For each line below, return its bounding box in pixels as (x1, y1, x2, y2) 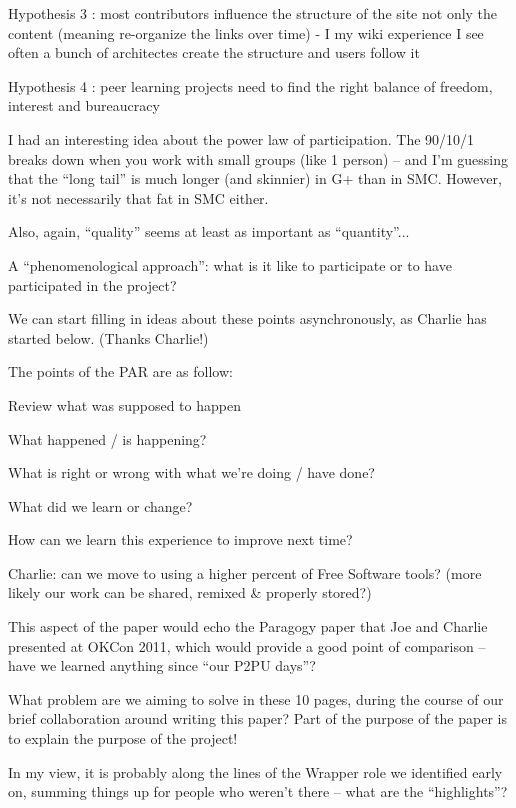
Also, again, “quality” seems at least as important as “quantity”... (8, 221, 410, 242)
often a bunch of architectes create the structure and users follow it (8, 42, 420, 63)
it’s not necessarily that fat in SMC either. (8, 187, 269, 208)
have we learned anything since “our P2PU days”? (8, 655, 316, 676)
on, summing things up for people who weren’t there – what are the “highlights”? (8, 781, 508, 802)
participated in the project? (8, 274, 177, 295)
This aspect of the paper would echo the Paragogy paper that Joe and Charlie (8, 616, 488, 637)
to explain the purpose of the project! (8, 728, 238, 749)
